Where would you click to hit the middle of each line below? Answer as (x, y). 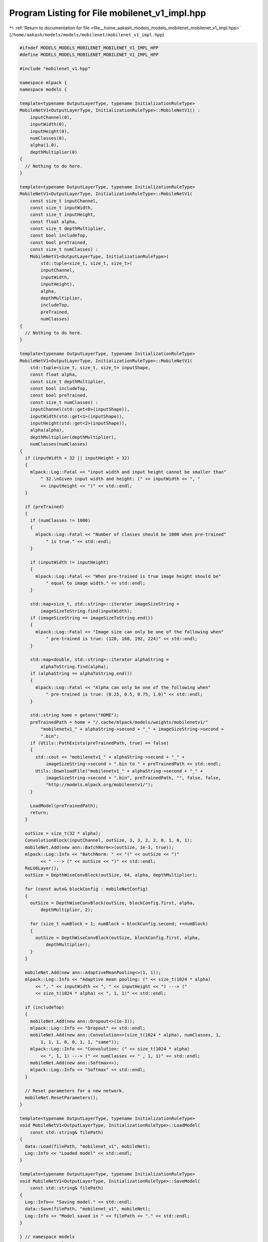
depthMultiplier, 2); (67, 910)
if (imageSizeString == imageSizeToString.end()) (92, 618)
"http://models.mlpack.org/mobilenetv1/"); (99, 785)
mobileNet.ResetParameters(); (62, 1097)
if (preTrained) (45, 506)
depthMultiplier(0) (54, 152)
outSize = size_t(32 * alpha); (63, 834)
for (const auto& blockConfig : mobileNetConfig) (87, 889)
